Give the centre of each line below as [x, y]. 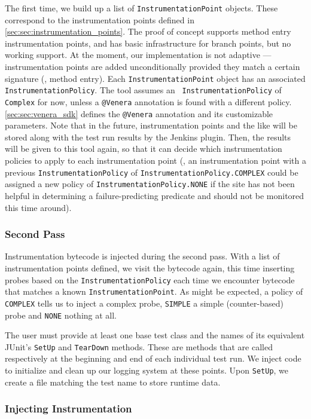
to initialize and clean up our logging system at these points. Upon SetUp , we [147, 370]
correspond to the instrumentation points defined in [100, 19]
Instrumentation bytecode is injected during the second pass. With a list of [142, 256]
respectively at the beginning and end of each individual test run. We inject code [153, 358]
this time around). [38, 207]
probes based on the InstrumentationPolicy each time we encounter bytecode [150, 279]
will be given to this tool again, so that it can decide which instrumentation [144, 149]
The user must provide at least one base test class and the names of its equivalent [155, 335]
